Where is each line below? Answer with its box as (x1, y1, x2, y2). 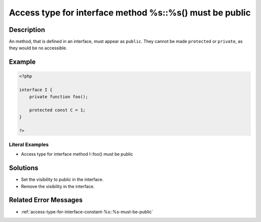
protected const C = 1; (29, 107, 86, 113)
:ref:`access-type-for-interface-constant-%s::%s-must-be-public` (21, 208, 153, 215)
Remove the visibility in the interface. (21, 183, 95, 189)
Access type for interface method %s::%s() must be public (9, 7, 251, 18)
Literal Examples (9, 141, 49, 148)
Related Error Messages (9, 196, 83, 204)
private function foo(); (29, 94, 88, 99)
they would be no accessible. (9, 45, 67, 51)
